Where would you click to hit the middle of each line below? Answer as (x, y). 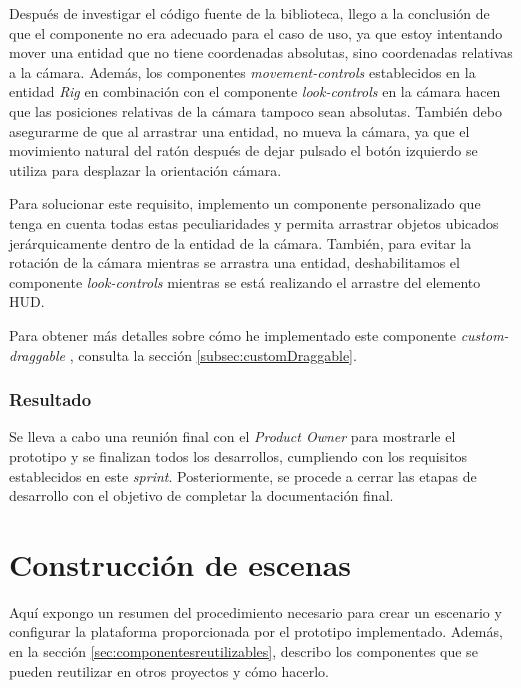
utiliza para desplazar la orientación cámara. (145, 169)
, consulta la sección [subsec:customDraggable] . (213, 354)
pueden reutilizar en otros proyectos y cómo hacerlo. (169, 670)
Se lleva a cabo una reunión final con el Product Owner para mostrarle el (232, 436)
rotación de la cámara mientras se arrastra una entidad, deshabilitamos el (234, 262)
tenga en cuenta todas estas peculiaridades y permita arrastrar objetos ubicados (254, 222)
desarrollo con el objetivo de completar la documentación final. (201, 495)
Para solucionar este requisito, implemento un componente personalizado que (245, 203)
